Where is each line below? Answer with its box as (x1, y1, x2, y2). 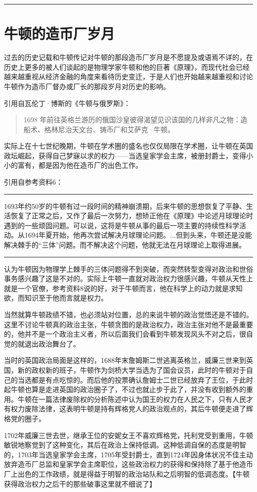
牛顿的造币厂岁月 (4, 23, 115, 44)
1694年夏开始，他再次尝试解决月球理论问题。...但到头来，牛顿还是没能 (24, 230, 252, 240)
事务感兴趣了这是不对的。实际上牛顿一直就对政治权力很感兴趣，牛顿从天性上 (4, 273, 253, 284)
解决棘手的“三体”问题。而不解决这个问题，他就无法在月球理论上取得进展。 (4, 240, 246, 250)
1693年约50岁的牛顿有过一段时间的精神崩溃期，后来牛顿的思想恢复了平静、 (4, 200, 246, 211)
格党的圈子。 (4, 413, 45, 423)
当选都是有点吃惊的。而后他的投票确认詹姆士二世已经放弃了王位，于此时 (17, 374, 253, 385)
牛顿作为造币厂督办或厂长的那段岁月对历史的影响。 (4, 81, 170, 91)
